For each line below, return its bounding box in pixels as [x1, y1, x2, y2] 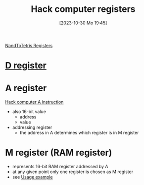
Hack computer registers [31, 3, 136, 15]
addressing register [12, 124, 52, 130]
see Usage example [12, 174, 53, 180]
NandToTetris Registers [5, 42, 53, 48]
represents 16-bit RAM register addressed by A [12, 164, 108, 169]
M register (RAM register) [5, 147, 112, 158]
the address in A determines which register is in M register [19, 130, 139, 136]
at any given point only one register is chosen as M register [12, 169, 134, 175]
